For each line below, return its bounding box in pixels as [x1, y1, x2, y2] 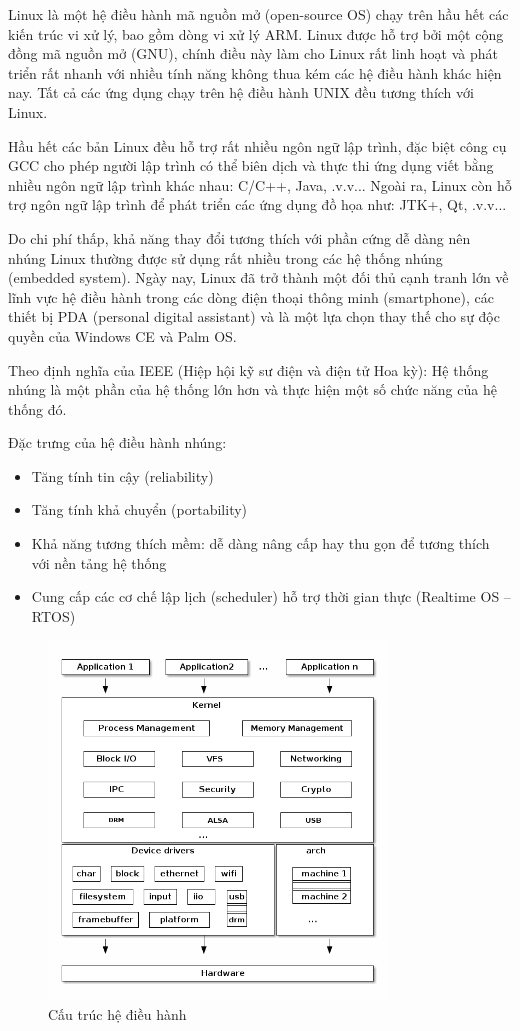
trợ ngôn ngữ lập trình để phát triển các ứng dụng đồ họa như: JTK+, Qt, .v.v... [8, 194, 507, 215]
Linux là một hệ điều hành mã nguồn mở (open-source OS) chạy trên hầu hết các [8, 4, 509, 24]
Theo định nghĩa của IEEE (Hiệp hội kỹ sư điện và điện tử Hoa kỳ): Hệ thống [8, 359, 489, 380]
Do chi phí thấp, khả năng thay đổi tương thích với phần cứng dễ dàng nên [8, 227, 471, 248]
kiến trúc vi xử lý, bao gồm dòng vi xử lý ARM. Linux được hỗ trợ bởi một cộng [8, 23, 504, 44]
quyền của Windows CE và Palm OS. [8, 325, 237, 346]
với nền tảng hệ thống [31, 552, 167, 573]
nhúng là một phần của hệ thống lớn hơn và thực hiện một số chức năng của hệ [8, 379, 497, 400]
